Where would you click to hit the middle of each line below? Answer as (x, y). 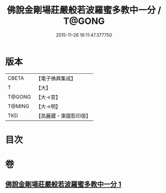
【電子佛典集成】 (56, 78)
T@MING (18, 106)
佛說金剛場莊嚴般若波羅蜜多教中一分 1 (63, 184)
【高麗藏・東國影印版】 (63, 116)
